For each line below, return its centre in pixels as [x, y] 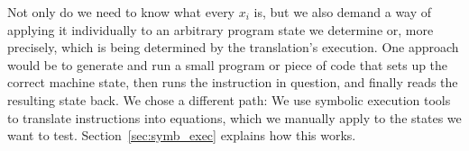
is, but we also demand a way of [343, 12]
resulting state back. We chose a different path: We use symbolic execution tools [229, 99]
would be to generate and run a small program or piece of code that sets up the [228, 64]
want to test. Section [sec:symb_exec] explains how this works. [182, 135]
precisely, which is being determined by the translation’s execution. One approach [233, 47]
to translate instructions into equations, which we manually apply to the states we [234, 117]
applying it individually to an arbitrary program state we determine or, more [221, 29]
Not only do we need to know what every [121, 12]
